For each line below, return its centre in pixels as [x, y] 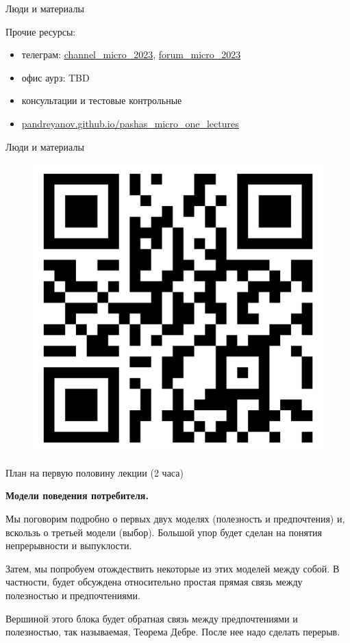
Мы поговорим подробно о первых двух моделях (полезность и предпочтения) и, [175, 518]
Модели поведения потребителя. [77, 495]
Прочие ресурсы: [41, 31]
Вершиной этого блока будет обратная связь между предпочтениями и [152, 618]
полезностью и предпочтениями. [73, 595]
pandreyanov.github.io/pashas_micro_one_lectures [130, 123]
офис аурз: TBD [55, 77]
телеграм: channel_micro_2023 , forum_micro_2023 [131, 54]
